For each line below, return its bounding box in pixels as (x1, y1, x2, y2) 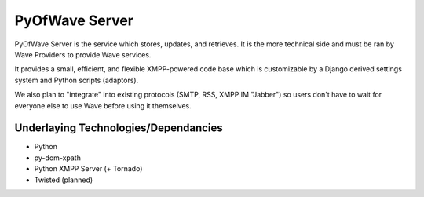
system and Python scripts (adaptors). (14, 75, 139, 85)
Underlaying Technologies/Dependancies (14, 122, 223, 135)
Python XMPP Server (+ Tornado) (34, 164, 143, 173)
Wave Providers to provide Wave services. (14, 49, 152, 59)
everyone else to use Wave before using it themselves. (14, 100, 192, 110)
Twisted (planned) (34, 175, 93, 184)
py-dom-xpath (34, 153, 82, 162)
